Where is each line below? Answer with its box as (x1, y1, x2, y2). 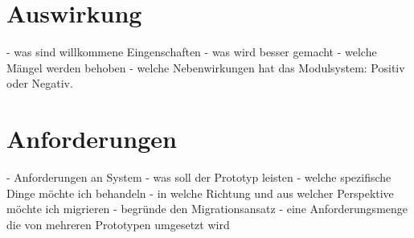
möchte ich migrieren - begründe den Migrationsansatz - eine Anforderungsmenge (6, 200, 408, 217)
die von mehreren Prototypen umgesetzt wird (6, 215, 230, 232)
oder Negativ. (6, 75, 73, 92)
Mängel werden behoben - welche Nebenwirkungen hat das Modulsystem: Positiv (6, 59, 405, 76)
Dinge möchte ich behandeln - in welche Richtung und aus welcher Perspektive (6, 184, 394, 201)
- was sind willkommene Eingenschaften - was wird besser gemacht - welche (6, 43, 377, 60)
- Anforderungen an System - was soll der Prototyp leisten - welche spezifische (6, 169, 391, 186)
